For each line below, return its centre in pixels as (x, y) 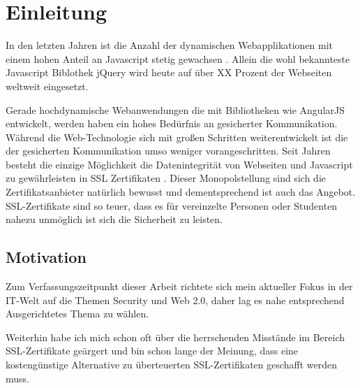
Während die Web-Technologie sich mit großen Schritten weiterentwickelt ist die (177, 137)
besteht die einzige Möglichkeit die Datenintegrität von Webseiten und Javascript (179, 164)
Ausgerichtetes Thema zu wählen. (77, 314)
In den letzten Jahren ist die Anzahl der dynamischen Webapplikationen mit (170, 45)
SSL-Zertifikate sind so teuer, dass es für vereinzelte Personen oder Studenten (172, 205)
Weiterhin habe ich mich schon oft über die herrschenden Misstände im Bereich (175, 337)
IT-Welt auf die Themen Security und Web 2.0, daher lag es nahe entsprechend (175, 300)
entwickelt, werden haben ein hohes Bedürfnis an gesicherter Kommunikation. (172, 123)
